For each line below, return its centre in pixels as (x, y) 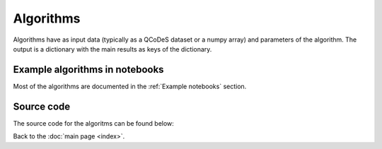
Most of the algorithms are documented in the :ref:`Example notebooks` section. (130, 86)
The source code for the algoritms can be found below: (94, 123)
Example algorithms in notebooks (88, 70)
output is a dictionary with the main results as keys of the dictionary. (112, 49)
